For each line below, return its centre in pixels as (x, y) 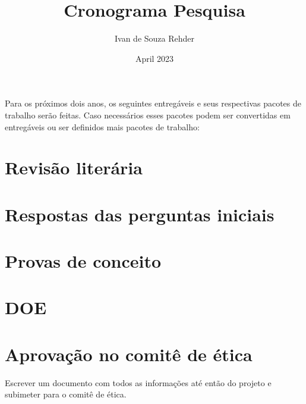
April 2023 (154, 58)
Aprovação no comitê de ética (129, 354)
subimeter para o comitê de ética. (66, 394)
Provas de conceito (83, 261)
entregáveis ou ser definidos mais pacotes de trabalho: (102, 126)
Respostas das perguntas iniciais (140, 214)
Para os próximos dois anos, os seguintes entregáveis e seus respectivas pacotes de (153, 103)
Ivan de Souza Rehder (154, 38)
